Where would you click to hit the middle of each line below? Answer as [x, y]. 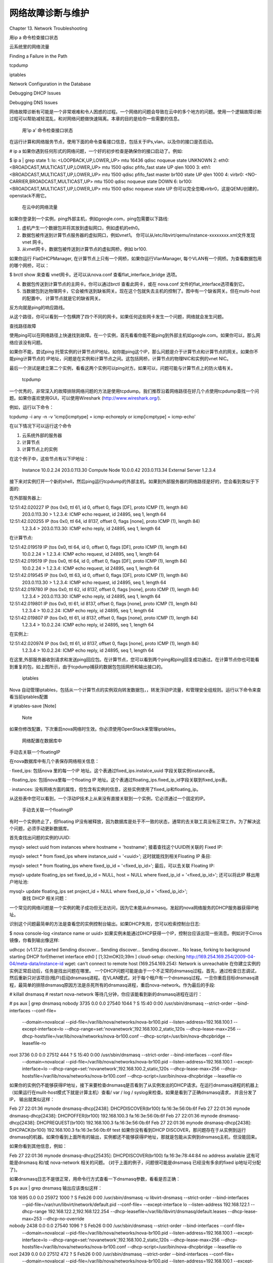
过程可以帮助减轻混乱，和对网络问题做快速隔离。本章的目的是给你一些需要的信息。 [96, 119]
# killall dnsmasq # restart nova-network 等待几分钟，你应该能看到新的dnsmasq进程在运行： [106, 994]
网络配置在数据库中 [42, 741]
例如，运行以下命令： [32, 407]
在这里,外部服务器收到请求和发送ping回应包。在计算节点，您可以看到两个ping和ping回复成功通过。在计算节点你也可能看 [134, 660]
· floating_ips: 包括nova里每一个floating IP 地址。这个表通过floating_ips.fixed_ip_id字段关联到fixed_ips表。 [120, 780]
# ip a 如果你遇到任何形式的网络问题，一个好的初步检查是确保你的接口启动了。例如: [96, 151]
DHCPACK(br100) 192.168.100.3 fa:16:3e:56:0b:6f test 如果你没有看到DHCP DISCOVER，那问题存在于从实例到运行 [128, 1130]
